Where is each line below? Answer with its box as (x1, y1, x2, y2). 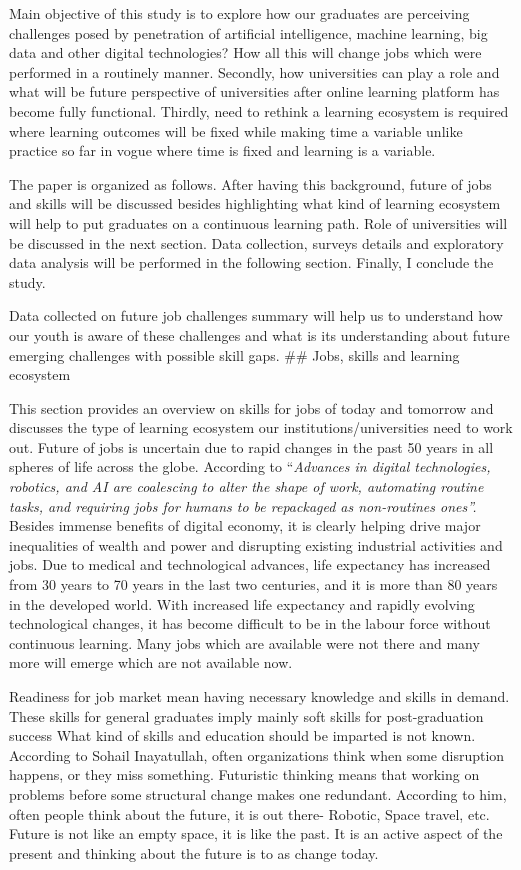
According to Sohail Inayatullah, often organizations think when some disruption (9, 744, 505, 765)
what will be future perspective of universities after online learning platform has (9, 81, 500, 102)
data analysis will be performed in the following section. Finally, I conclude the (9, 252, 494, 273)
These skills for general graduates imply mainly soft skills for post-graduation (9, 705, 484, 726)
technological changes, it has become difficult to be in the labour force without (9, 613, 491, 634)
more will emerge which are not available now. (9, 652, 293, 673)
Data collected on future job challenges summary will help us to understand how (9, 305, 503, 326)
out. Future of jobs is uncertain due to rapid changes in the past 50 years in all (9, 436, 494, 457)
